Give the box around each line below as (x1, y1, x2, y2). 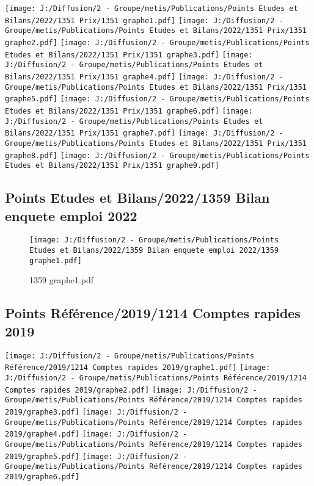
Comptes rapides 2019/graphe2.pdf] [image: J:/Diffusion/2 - (5, 385, 257, 394)
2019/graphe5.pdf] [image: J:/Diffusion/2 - (5, 452, 188, 461)
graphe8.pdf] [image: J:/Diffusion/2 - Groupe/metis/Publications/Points (5, 151, 310, 160)
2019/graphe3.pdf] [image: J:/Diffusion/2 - (5, 407, 188, 416)
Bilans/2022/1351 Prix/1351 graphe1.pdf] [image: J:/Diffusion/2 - (5, 16, 283, 25)
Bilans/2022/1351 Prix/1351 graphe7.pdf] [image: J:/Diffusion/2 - (5, 129, 283, 138)
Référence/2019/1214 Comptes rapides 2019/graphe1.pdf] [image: (5, 363, 271, 372)
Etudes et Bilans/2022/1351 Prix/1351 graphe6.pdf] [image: (5, 106, 253, 115)
